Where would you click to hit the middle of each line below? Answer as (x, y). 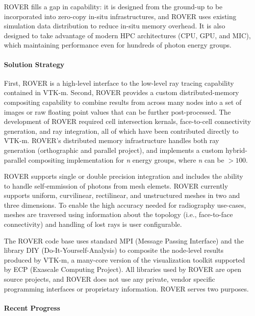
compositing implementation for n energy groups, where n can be (126, 159)
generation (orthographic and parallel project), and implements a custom (114, 150)
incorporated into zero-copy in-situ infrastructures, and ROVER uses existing (120, 16)
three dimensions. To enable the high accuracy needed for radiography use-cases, (125, 205)
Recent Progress (32, 307)
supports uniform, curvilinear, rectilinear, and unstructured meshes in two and (122, 195)
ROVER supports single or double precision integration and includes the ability (124, 176)
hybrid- (236, 150)
